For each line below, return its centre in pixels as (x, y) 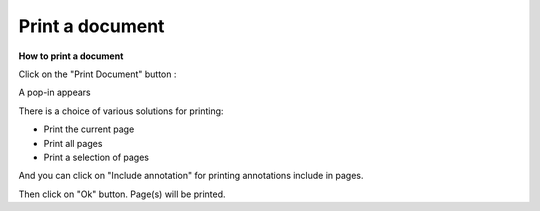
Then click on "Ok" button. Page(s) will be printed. (122, 194)
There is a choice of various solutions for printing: (121, 111)
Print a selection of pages (96, 157)
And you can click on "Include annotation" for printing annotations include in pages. (191, 176)
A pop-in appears (55, 92)
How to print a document (71, 56)
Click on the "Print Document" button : (97, 74)
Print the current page (89, 129)
